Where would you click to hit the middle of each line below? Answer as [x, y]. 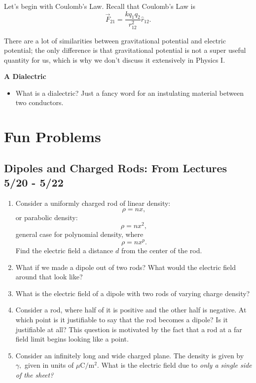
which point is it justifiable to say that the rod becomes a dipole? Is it [122, 319]
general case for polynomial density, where [79, 234]
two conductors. [39, 102]
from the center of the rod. [162, 250]
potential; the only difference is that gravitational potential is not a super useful [125, 50]
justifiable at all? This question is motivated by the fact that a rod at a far [129, 329]
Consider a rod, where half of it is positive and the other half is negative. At [131, 310]
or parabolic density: [47, 217]
